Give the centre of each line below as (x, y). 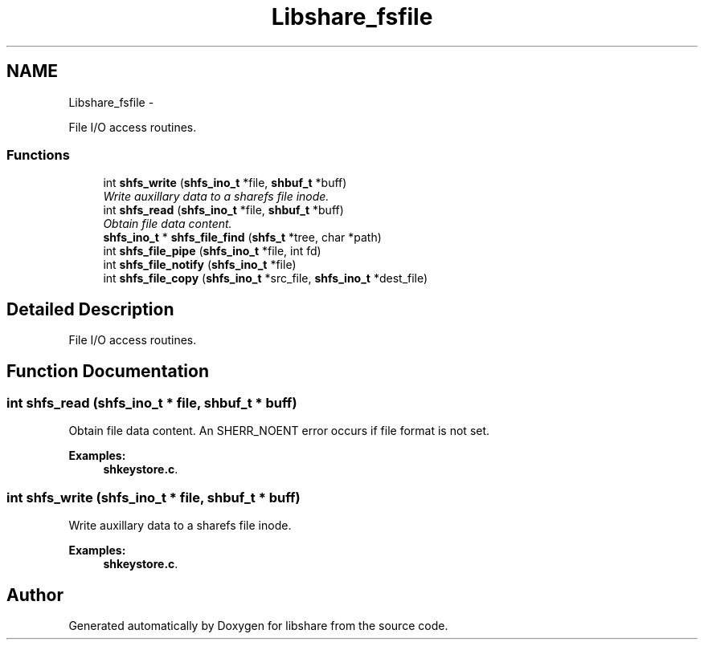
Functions (38, 154)
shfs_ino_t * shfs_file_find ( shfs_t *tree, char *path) (242, 238)
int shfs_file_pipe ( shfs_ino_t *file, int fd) (212, 251)
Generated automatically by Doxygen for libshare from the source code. (258, 626)
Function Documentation (108, 371)
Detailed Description (90, 309)
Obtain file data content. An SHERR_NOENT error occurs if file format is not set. (279, 431)
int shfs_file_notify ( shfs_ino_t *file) (200, 265)
